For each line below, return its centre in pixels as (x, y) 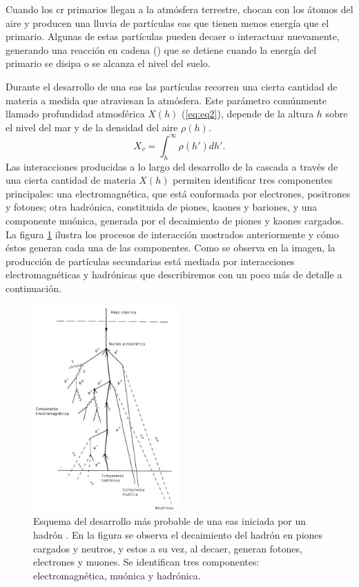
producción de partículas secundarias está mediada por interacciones (150, 261)
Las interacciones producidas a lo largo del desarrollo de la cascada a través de (172, 166)
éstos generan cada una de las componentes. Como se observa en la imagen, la (171, 248)
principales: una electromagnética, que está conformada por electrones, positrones (178, 193)
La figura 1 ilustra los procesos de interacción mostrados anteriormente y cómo (172, 234)
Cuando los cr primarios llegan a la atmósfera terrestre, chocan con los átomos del (179, 9)
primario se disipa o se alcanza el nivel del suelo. (108, 63)
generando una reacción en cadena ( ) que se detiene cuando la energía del (161, 49)
